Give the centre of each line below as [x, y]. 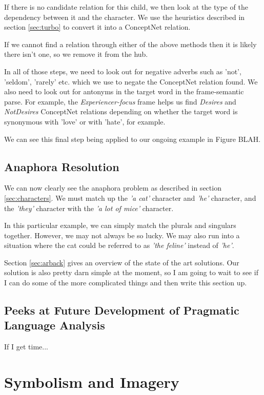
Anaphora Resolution [62, 166]
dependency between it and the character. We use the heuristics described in [125, 17]
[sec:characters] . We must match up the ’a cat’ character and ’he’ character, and [130, 197]
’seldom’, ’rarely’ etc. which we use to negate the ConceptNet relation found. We [131, 81]
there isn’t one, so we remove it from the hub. [76, 54]
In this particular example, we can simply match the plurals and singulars [120, 225]
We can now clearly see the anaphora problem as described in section [113, 188]
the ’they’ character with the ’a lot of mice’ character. [89, 208]
